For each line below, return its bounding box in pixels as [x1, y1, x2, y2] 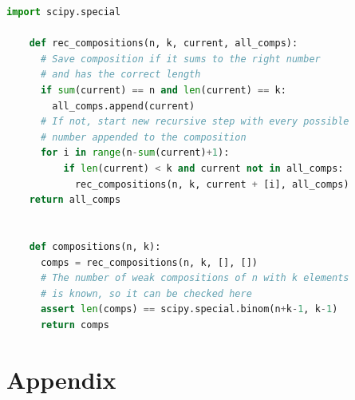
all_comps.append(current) [52, 100, 195, 112]
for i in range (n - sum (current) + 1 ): [40, 147, 230, 159]
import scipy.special [6, 6, 121, 18]
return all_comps [29, 194, 121, 206]
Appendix [6, 362, 116, 395]
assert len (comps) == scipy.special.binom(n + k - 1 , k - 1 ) [40, 303, 338, 315]
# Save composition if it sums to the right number [40, 53, 321, 65]
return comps [40, 319, 109, 331]
